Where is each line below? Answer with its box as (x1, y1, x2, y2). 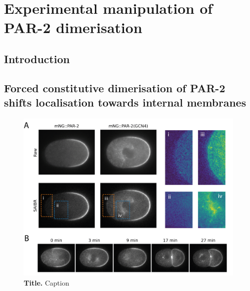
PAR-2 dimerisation (4, 17, 142, 37)
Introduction (4, 51, 70, 66)
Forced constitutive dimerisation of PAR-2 (4, 80, 225, 95)
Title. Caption (24, 277, 69, 288)
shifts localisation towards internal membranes (4, 95, 246, 110)
